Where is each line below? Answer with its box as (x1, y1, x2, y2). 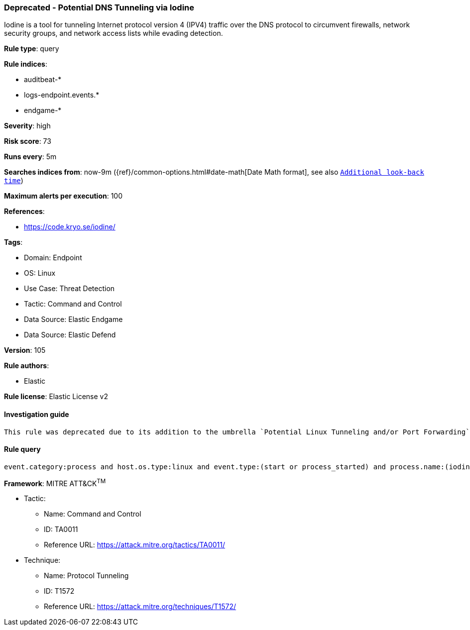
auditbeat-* (24, 75, 62, 84)
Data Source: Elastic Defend (24, 330, 116, 339)
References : (4, 207, 45, 216)
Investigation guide (4, 410, 69, 419)
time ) (4, 176, 23, 185)
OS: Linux (24, 269, 56, 278)
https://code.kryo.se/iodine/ (24, 222, 116, 231)
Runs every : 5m (4, 152, 57, 161)
